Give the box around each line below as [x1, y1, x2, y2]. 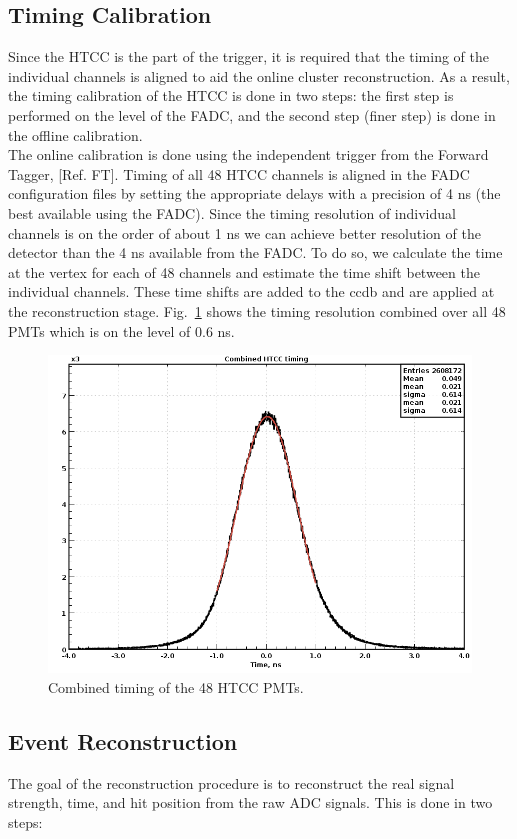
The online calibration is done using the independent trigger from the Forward [8, 144, 489, 165]
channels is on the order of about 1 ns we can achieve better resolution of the [8, 222, 481, 243]
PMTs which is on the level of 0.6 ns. [8, 320, 235, 341]
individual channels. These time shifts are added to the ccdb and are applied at [8, 281, 495, 302]
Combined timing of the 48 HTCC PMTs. [48, 676, 304, 697]
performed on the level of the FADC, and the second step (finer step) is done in [8, 104, 496, 125]
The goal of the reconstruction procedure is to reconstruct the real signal [8, 772, 455, 793]
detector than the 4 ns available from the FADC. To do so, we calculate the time [8, 242, 503, 263]
